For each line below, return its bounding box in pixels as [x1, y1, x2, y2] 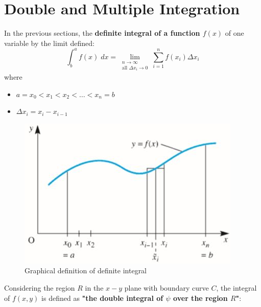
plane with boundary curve [124, 282, 209, 293]
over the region [173, 292, 228, 303]
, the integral [216, 282, 257, 293]
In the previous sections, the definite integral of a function [4, 28, 200, 38]
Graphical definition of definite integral [25, 265, 147, 276]
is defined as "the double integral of [41, 292, 163, 303]
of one [225, 28, 244, 38]
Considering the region [4, 282, 75, 293]
